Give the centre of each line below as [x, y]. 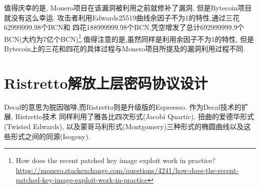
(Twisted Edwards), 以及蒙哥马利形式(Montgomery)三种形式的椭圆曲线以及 [124, 126]
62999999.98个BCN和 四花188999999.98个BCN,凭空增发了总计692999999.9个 [124, 27]
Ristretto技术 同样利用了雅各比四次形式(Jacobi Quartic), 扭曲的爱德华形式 [134, 116]
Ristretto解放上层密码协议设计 [106, 83]
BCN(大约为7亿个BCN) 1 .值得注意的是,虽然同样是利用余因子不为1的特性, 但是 [129, 38]
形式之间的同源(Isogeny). [50, 136]
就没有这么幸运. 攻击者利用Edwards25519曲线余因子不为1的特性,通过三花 [122, 17]
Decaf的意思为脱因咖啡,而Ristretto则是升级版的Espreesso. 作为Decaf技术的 [123, 106]
